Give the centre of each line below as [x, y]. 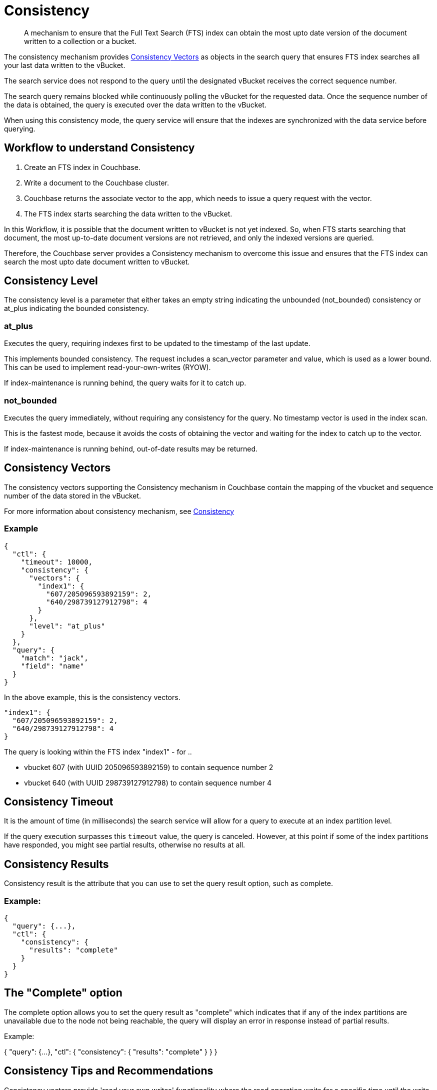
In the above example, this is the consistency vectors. [92, 697]
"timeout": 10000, [57, 562]
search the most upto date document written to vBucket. [97, 261]
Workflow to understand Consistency [99, 148]
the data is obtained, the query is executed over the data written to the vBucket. [135, 104]
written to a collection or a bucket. [80, 41]
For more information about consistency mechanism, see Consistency [119, 511]
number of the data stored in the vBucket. [73, 495]
